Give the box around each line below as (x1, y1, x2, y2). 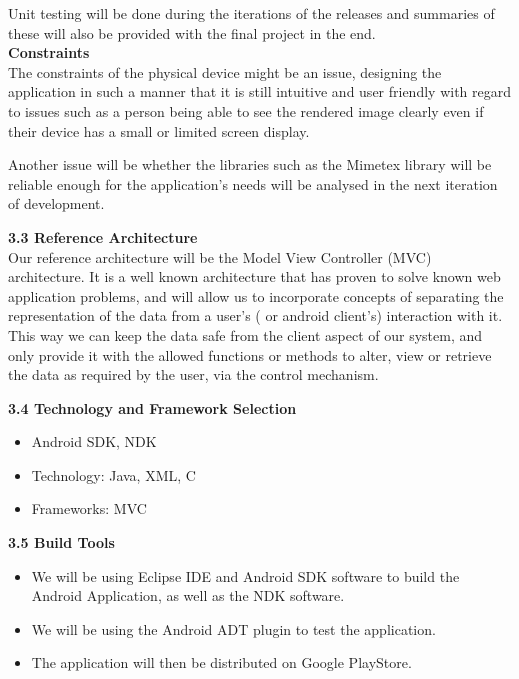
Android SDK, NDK (31, 431, 157, 452)
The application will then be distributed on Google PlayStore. (31, 652, 412, 673)
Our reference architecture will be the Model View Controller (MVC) (8, 246, 432, 267)
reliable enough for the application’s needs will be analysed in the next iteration (8, 173, 498, 194)
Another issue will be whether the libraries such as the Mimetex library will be (8, 154, 492, 175)
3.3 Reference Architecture (8, 226, 198, 247)
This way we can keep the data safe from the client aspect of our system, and (8, 324, 483, 345)
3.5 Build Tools (8, 532, 115, 553)
